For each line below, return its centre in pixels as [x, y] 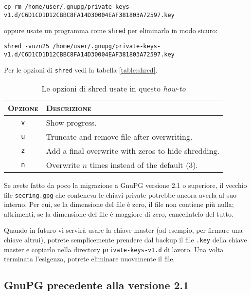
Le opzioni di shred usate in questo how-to [114, 88]
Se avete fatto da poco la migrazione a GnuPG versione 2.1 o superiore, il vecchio [125, 185]
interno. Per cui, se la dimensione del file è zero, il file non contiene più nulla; [119, 204]
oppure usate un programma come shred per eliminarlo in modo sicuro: [111, 30]
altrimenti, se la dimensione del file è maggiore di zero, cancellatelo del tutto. [119, 213]
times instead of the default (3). [144, 165]
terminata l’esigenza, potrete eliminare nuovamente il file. [90, 259]
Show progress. [71, 122]
